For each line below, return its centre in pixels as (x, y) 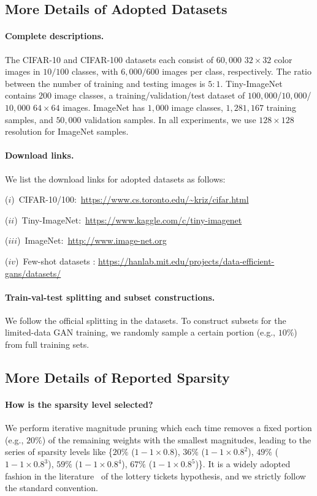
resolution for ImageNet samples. (67, 131)
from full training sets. (47, 344)
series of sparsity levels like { (59, 452)
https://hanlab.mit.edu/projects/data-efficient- (186, 261)
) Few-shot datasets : (55, 261)
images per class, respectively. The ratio (237, 71)
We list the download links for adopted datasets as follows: (115, 178)
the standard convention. (52, 488)
